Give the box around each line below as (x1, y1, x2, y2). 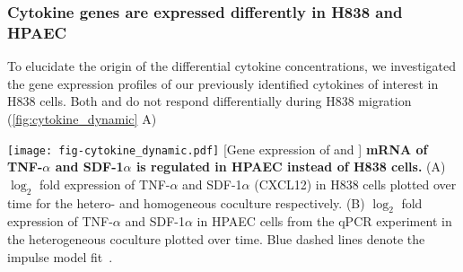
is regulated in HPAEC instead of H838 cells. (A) (135, 157, 446, 176)
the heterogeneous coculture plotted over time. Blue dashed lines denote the (7, 229, 425, 248)
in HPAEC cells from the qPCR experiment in (197, 212, 452, 231)
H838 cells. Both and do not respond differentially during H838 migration (7, 92, 412, 110)
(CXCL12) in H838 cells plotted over (254, 174, 457, 193)
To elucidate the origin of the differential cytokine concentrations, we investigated (7, 57, 456, 75)
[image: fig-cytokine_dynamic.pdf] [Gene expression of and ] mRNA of (7, 139, 428, 158)
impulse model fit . (7, 247, 113, 266)
